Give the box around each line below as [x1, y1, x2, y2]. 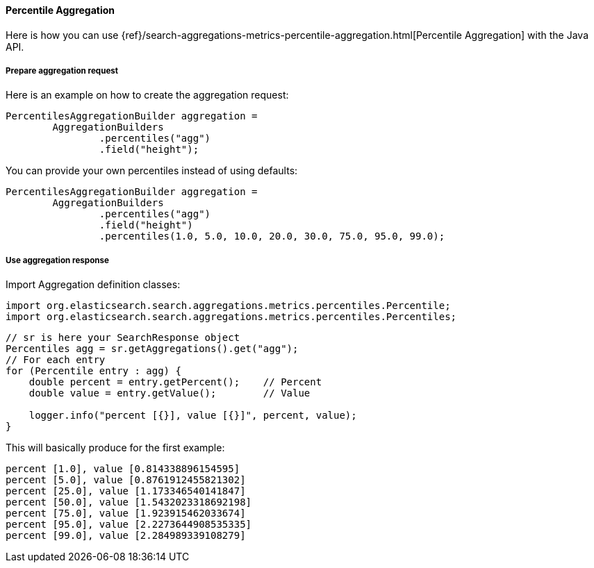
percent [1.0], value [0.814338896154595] [6, 463, 240, 475]
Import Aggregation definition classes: [6, 278, 181, 291]
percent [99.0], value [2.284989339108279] [6, 530, 246, 542]
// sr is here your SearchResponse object [6, 332, 240, 344]
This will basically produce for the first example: [6, 442, 225, 454]
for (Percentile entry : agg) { [6, 365, 181, 377]
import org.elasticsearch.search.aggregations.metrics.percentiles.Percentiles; [6, 311, 457, 323]
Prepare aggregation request [6, 66, 119, 76]
